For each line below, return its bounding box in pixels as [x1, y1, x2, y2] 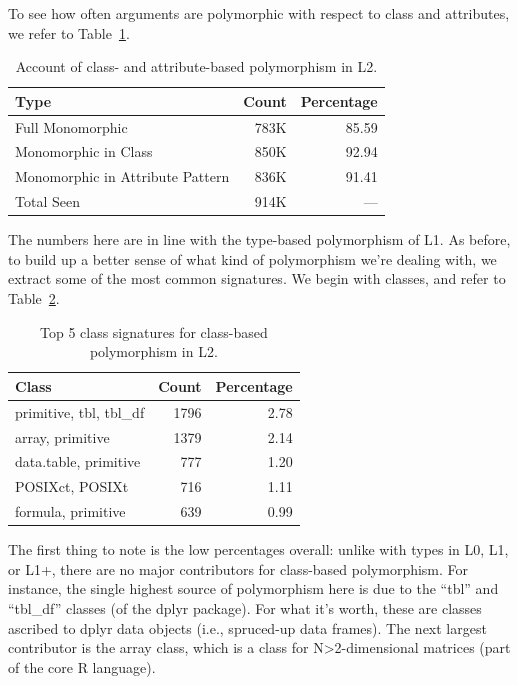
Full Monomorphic [15, 116, 128, 137]
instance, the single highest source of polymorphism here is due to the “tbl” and [8, 578, 499, 599]
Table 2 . [8, 288, 60, 309]
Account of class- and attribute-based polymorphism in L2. [15, 56, 378, 77]
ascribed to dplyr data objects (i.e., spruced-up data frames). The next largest [8, 617, 487, 638]
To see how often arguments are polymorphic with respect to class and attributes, [8, 3, 510, 23]
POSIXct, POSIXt [15, 476, 129, 497]
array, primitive [15, 426, 110, 447]
